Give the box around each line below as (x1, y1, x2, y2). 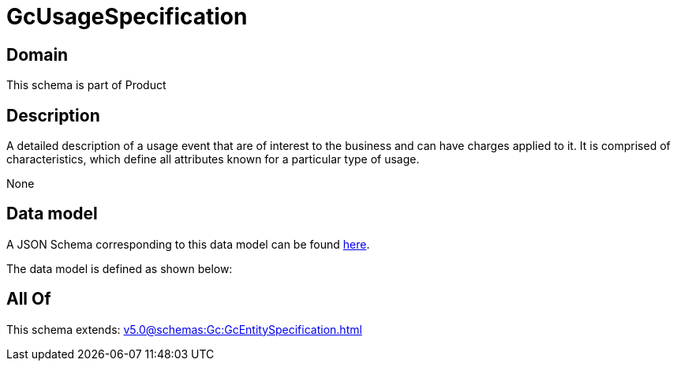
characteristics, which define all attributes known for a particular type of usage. (6, 152, 420, 167)
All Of (6, 289, 51, 309)
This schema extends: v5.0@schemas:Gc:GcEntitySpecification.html (6, 322, 362, 336)
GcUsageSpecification (6, 3, 248, 30)
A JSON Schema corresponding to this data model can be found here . (6, 237, 370, 251)
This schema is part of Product (6, 78, 166, 92)
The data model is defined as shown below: (6, 261, 233, 275)
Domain (6, 44, 69, 65)
